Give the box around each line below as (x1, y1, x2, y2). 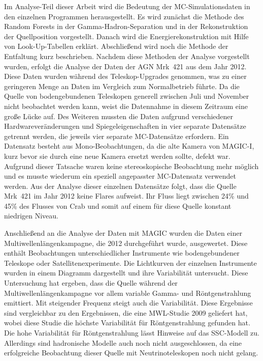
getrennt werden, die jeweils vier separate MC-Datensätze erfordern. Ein (4, 130, 229, 141)
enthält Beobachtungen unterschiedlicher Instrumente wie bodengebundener (4, 247, 240, 258)
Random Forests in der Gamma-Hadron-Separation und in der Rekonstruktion (4, 21, 248, 32)
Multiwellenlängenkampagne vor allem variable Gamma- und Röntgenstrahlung (4, 287, 251, 298)
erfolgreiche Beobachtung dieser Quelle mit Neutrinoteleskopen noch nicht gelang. (4, 347, 258, 358)
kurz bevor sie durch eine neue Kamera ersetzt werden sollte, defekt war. (4, 150, 231, 161)
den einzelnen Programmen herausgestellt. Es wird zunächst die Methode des (4, 11, 244, 21)
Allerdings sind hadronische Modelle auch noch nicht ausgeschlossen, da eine (4, 337, 242, 348)
